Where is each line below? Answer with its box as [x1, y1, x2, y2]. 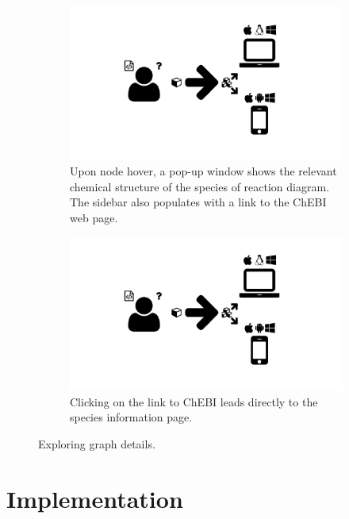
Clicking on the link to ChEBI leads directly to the [70, 393, 318, 409]
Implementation [6, 482, 183, 514]
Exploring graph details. [38, 435, 155, 452]
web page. [70, 209, 118, 225]
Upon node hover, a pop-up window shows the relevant [70, 163, 337, 179]
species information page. [70, 409, 193, 425]
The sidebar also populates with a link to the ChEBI [70, 194, 327, 210]
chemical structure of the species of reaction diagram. [70, 178, 330, 194]
